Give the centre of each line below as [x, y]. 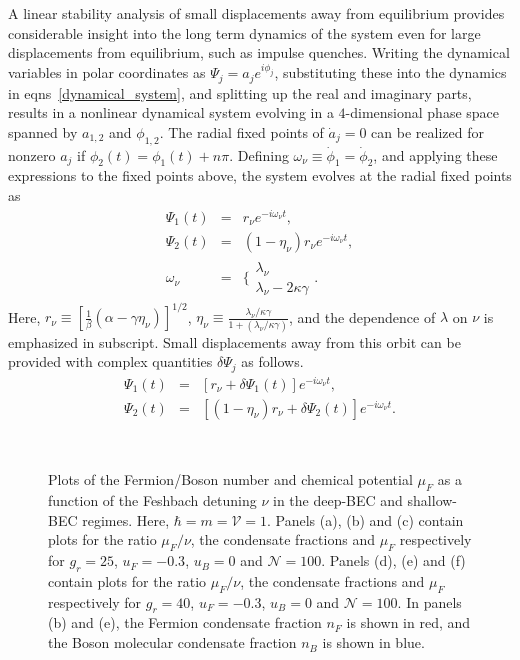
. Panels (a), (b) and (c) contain [365, 519]
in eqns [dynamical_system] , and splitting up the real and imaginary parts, [240, 92]
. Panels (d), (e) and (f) [393, 560]
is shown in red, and [408, 622]
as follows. [272, 361]
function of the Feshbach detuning [152, 500]
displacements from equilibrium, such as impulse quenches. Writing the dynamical [259, 52]
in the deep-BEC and [338, 500]
